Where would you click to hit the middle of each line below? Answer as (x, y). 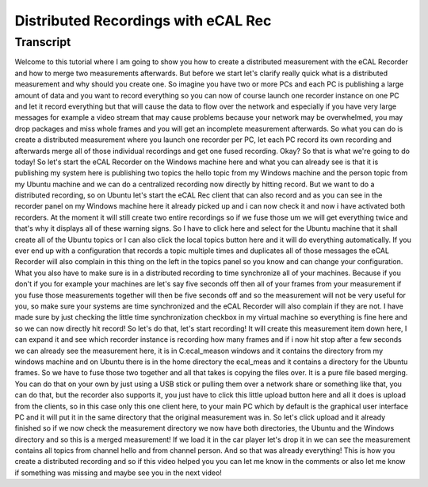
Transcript (43, 42)
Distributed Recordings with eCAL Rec (143, 21)
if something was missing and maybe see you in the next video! (118, 473)
